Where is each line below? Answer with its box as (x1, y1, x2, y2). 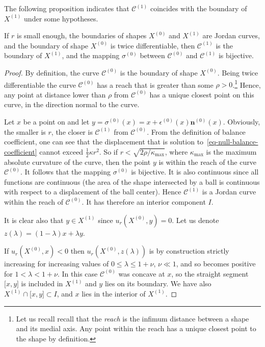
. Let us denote (172, 214, 219, 225)
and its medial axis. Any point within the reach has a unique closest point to (16, 323, 256, 334)
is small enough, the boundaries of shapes (16, 30, 147, 41)
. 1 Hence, (232, 78, 261, 90)
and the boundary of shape (4, 40, 89, 51)
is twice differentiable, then (110, 40, 195, 51)
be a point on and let (23, 116, 90, 127)
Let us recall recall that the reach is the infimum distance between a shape (16, 313, 249, 324)
